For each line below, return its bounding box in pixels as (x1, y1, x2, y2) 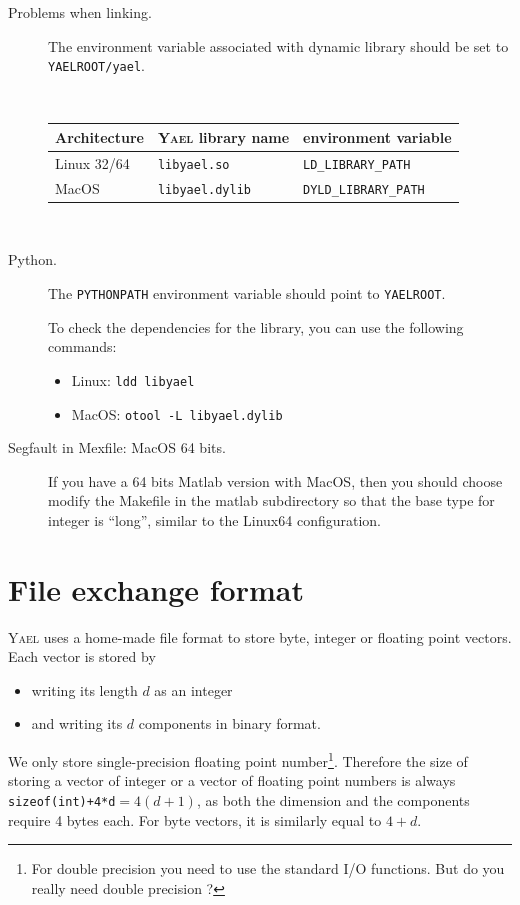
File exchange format (8, 568, 304, 609)
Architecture (55, 126, 144, 147)
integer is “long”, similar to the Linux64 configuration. (48, 509, 381, 530)
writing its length (31, 679, 138, 700)
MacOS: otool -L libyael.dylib (71, 403, 283, 424)
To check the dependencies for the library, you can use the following (48, 316, 464, 337)
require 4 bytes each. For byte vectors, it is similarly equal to (8, 809, 382, 830)
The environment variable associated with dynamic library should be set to (48, 35, 509, 56)
